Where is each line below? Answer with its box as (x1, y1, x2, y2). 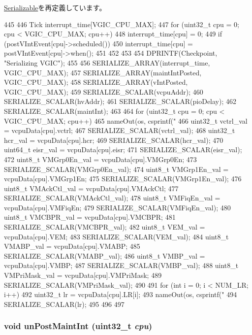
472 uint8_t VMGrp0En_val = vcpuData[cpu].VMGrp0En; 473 (4, 154, 197, 164)
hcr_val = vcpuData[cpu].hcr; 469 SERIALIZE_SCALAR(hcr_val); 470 (4, 134, 223, 145)
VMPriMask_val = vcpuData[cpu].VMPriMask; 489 (4, 270, 162, 280)
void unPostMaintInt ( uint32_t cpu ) (4, 320, 152, 332)
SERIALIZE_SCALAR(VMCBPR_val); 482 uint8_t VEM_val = (4, 222, 205, 232)
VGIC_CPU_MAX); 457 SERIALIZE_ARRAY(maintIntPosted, (4, 67, 202, 77)
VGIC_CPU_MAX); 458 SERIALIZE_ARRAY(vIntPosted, (4, 77, 188, 87)
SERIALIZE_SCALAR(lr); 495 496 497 (4, 299, 125, 309)
